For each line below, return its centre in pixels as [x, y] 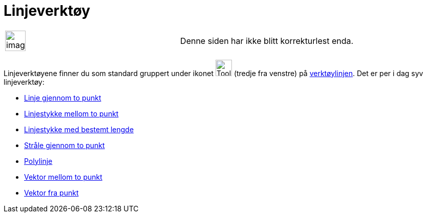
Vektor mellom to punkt [63, 177]
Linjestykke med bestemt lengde [79, 129]
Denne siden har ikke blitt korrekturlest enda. [267, 41]
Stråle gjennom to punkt [65, 145]
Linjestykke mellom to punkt [71, 113]
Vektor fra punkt [51, 192]
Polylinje [38, 161]
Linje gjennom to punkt [63, 98]
